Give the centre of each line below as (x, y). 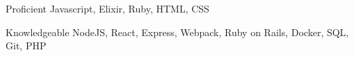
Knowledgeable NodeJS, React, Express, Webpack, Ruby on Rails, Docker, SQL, (177, 32)
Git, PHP (26, 46)
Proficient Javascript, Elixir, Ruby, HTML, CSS (107, 8)
